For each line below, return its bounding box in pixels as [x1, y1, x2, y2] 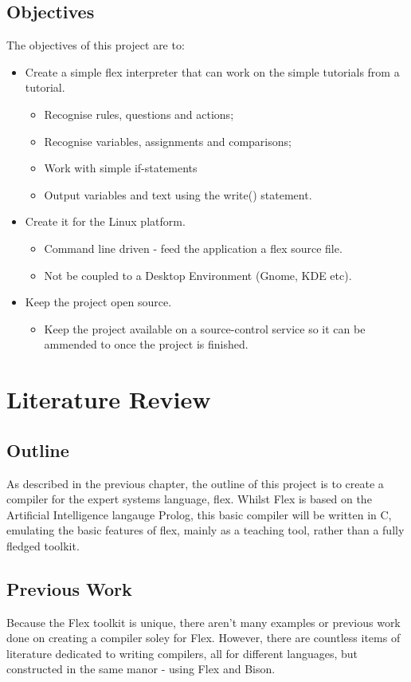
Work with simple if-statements [44, 160, 198, 176]
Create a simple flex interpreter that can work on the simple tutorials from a [25, 63, 400, 80]
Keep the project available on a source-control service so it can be [44, 320, 366, 337]
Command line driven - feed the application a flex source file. [44, 239, 342, 256]
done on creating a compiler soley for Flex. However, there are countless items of [6, 629, 401, 646]
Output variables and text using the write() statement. [44, 186, 312, 203]
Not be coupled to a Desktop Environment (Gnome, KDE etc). [44, 266, 352, 283]
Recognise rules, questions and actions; [44, 105, 234, 122]
